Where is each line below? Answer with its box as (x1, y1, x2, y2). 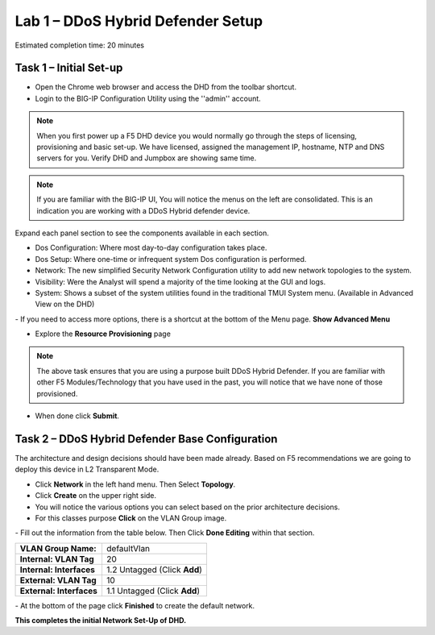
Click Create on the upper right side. (35, 491, 157, 500)
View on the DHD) (35, 299, 95, 309)
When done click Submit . (35, 411, 120, 421)
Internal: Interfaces (19, 564, 96, 575)
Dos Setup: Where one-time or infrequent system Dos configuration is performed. (35, 254, 307, 264)
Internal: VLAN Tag (19, 553, 94, 564)
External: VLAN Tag (19, 575, 97, 586)
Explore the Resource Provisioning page (35, 329, 171, 338)
